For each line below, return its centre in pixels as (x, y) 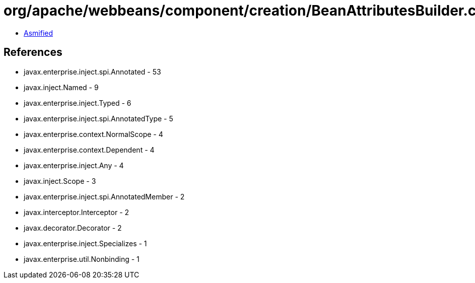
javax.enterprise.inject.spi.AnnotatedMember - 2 (104, 196)
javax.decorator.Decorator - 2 (73, 228)
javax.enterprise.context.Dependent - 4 (89, 150)
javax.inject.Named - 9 (61, 87)
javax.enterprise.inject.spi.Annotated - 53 (92, 72)
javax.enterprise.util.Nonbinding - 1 (82, 259)
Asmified (39, 33)
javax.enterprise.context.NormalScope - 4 (93, 134)
